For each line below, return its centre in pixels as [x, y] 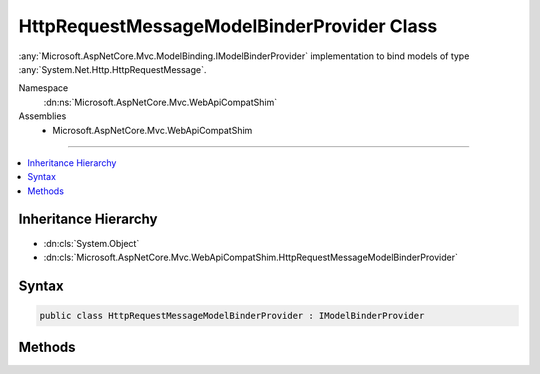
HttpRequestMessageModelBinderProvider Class [228, 26]
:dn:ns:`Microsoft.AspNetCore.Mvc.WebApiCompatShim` [160, 102]
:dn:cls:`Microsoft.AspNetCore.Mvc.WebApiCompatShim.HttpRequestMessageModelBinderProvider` [251, 257]
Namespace [43, 88]
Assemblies [42, 116]
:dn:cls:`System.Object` [91, 243]
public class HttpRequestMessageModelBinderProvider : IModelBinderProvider [232, 315]
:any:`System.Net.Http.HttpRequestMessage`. [112, 69]
